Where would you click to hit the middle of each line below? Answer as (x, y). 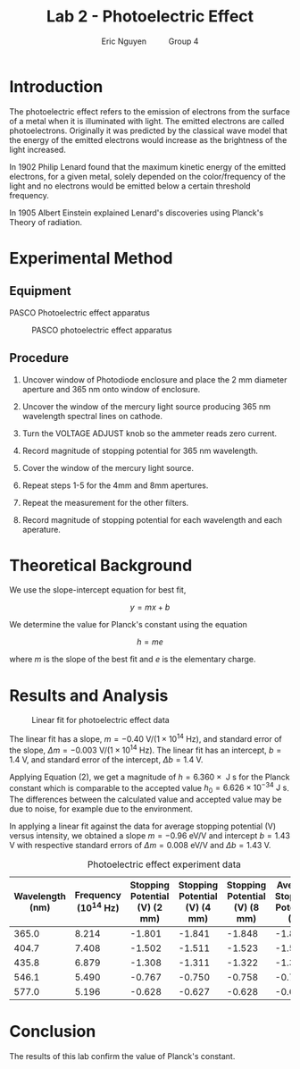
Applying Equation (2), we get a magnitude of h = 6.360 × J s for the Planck (150, 777)
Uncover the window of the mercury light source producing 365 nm (146, 406)
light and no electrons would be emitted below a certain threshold (130, 186)
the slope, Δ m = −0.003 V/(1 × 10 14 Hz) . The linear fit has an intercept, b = (146, 749)
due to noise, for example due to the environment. (101, 809)
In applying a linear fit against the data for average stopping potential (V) (143, 826)
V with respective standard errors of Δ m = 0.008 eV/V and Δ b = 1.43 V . (140, 846)
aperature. (41, 529)
